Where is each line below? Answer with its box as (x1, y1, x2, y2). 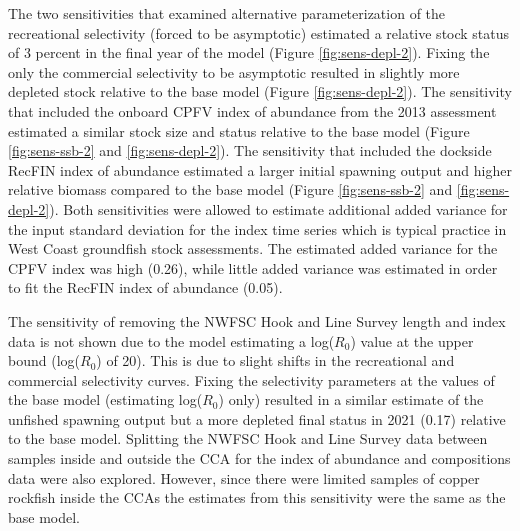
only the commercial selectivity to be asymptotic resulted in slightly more (8, 61, 460, 82)
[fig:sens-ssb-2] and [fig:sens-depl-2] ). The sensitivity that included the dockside (8, 140, 492, 161)
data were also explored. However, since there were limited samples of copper (8, 467, 480, 488)
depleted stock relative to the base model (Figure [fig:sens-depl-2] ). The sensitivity (8, 81, 512, 102)
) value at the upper (350, 330, 474, 351)
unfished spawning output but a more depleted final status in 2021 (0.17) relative (8, 408, 506, 429)
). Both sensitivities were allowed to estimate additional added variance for (49, 198, 508, 219)
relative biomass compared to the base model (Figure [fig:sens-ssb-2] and (8, 179, 453, 200)
